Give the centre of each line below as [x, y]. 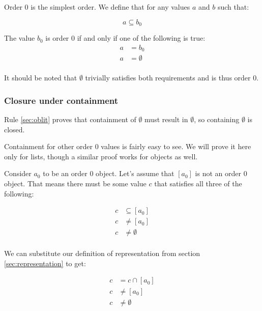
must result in [166, 119]
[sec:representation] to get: [45, 263]
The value [20, 38]
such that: [233, 7]
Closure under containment [61, 100]
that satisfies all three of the [198, 183]
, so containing [217, 119]
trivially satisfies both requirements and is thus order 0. [172, 78]
